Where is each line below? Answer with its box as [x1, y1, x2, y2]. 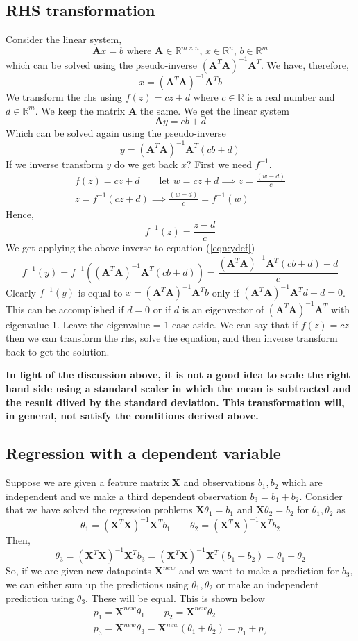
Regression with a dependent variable [6, 442, 281, 464]
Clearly [6, 285, 36, 299]
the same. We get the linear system [139, 103, 290, 117]
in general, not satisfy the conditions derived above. [6, 408, 259, 423]
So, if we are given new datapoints [6, 563, 152, 578]
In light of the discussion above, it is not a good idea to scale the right [6, 367, 350, 382]
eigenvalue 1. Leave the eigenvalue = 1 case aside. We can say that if [6, 317, 298, 331]
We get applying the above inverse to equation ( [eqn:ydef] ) [6, 240, 255, 255]
